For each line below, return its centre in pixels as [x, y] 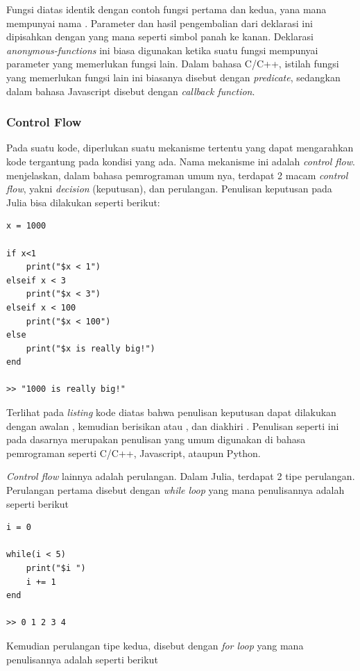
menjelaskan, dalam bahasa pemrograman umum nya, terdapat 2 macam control [177, 175]
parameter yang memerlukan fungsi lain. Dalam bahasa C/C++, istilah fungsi [173, 64]
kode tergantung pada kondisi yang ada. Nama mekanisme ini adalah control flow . [181, 161]
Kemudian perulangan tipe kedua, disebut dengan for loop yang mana [155, 645]
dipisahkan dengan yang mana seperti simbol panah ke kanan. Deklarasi [160, 36]
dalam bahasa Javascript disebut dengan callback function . [131, 91]
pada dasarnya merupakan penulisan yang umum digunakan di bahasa [156, 439]
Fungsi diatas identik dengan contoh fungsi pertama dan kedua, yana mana [166, 9]
